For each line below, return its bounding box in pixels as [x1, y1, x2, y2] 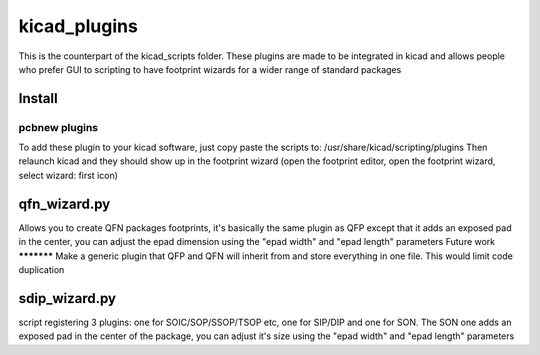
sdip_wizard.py [18, 290, 117, 307]
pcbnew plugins [18, 120, 99, 134]
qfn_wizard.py [18, 195, 111, 212]
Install [18, 90, 59, 107]
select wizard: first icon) [18, 169, 119, 181]
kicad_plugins [18, 15, 139, 37]
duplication [18, 263, 65, 275]
